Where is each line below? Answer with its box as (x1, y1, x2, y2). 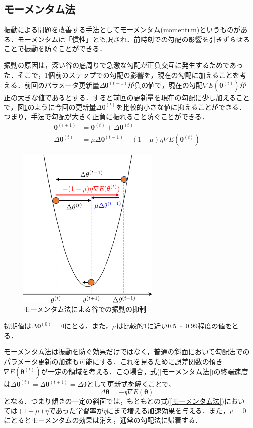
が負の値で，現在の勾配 (127, 80, 203, 90)
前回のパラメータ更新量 (24, 80, 100, 90)
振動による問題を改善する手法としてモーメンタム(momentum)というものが (4, 24, 241, 35)
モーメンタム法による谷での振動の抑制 (23, 304, 147, 314)
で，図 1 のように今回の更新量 (4, 102, 96, 112)
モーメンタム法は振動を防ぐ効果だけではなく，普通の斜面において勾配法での (4, 346, 250, 357)
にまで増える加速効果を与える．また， (106, 405, 230, 415)
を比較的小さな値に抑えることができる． (116, 102, 246, 112)
